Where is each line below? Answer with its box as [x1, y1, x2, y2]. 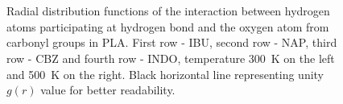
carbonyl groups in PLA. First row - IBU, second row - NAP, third [6, 34, 337, 51]
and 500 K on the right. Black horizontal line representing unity [6, 65, 324, 82]
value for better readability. [40, 81, 176, 98]
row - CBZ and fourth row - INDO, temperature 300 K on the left [6, 49, 335, 66]
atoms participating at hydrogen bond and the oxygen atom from [6, 18, 329, 35]
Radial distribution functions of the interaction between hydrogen [6, 2, 330, 19]
